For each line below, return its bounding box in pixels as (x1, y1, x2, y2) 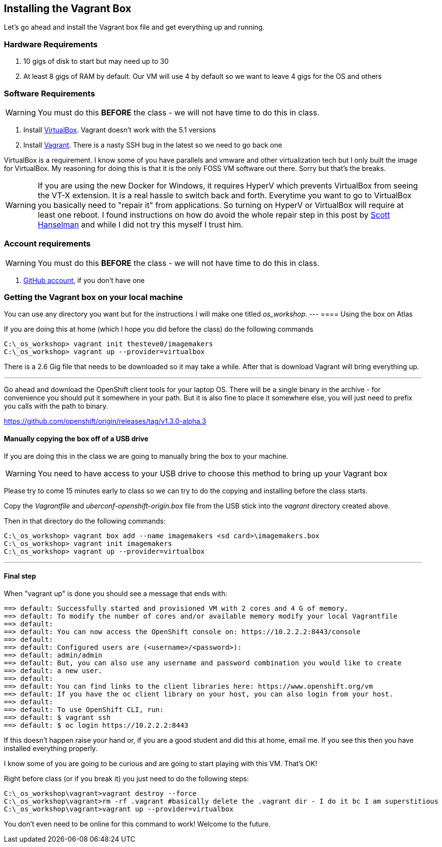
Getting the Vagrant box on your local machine (4, 292, 183, 302)
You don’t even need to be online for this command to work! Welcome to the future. (4, 819, 271, 828)
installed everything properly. (4, 744, 98, 753)
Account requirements (4, 239, 91, 249)
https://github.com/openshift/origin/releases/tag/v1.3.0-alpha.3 (4, 417, 206, 426)
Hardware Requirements (4, 39, 98, 49)
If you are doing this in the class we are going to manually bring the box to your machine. (4, 452, 288, 460)
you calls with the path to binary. (4, 402, 108, 411)
